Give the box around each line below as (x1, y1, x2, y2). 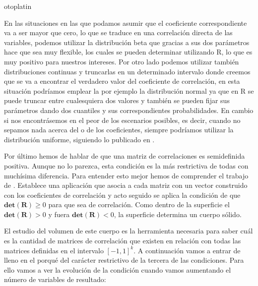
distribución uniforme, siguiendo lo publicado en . (4, 134, 155, 144)
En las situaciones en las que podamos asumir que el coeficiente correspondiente (4, 17, 247, 28)
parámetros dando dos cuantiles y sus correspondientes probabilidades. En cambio (4, 105, 254, 115)
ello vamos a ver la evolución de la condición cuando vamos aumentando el (4, 264, 231, 275)
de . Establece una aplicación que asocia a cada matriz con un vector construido (4, 180, 248, 190)
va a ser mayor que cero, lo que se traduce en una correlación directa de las (4, 27, 233, 38)
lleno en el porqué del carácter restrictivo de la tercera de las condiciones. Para (4, 255, 244, 265)
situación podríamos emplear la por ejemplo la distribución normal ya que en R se (4, 85, 254, 96)
